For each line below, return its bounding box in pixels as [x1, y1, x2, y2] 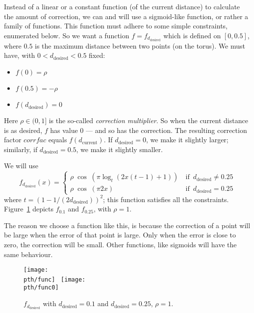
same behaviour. [4, 249, 53, 259]
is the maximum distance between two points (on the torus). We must [35, 40, 245, 51]
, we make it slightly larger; [146, 134, 229, 145]
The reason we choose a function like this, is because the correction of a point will [4, 220, 251, 230]
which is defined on [163, 30, 221, 40]
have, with [4, 50, 35, 60]
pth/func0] [24, 284, 59, 291]
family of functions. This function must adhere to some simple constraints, [4, 21, 228, 31]
